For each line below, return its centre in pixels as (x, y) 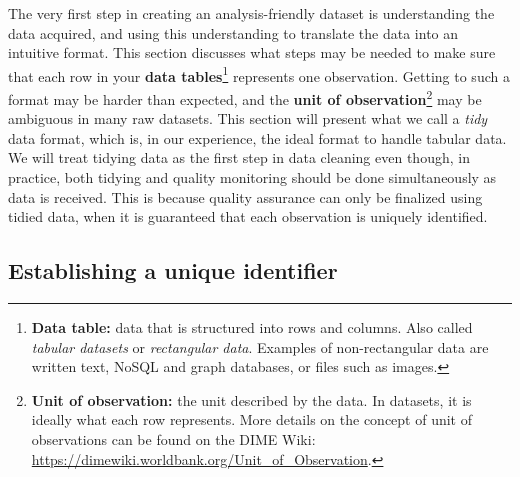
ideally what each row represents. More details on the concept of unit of (251, 419)
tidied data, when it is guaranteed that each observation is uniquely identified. (248, 216)
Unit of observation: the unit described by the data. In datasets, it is (251, 399)
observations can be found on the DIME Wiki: (173, 439)
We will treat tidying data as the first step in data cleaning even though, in (239, 157)
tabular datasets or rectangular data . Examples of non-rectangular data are (260, 346)
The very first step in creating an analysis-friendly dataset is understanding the (251, 13)
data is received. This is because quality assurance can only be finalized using (245, 196)
